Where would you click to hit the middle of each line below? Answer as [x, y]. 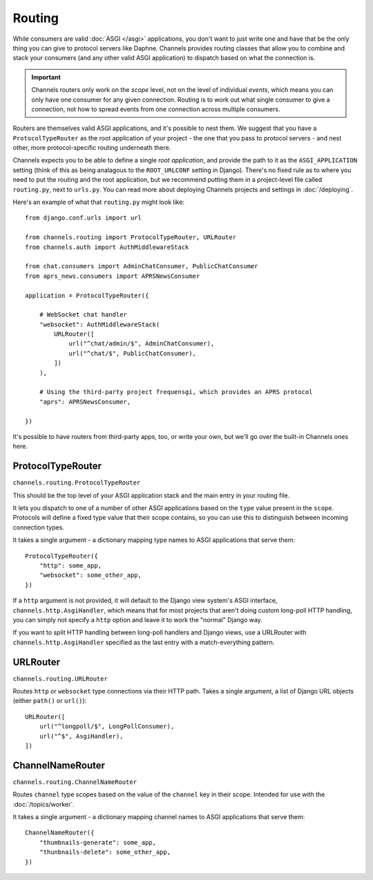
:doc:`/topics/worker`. [44, 804]
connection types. [39, 527]
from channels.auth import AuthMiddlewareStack [107, 247]
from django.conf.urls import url [83, 218]
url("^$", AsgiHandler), [81, 736]
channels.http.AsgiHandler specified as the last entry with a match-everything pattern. [144, 642]
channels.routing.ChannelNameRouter [75, 782]
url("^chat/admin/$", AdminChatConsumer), [142, 344]
